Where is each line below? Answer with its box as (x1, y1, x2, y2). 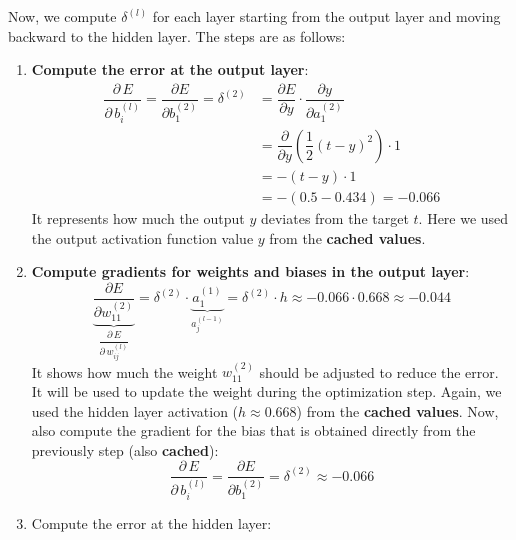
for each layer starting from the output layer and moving (152, 6, 501, 26)
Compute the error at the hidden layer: (31, 513, 272, 534)
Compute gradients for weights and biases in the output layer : (31, 261, 470, 282)
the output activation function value (31, 227, 254, 248)
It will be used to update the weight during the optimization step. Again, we (31, 380, 502, 401)
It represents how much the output (31, 208, 245, 229)
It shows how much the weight (31, 361, 218, 382)
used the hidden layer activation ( (31, 400, 239, 421)
